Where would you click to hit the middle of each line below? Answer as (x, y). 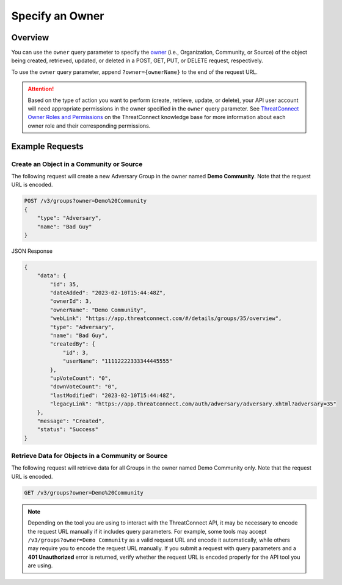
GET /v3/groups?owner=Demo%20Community (84, 492)
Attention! (41, 89)
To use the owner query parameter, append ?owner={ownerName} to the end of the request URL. (134, 72)
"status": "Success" (68, 430)
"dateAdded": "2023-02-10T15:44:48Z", (108, 293)
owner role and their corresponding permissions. (89, 126)
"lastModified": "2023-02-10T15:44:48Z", (113, 395)
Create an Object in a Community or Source (77, 164)
